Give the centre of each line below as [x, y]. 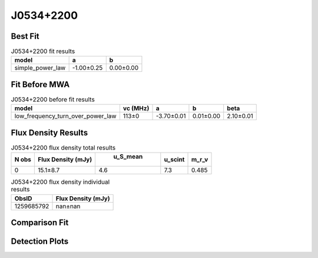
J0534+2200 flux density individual [60, 182]
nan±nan [68, 206]
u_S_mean [128, 157]
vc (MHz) [136, 108]
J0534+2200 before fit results [53, 100]
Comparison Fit [40, 223]
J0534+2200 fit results [43, 51]
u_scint [174, 160]
